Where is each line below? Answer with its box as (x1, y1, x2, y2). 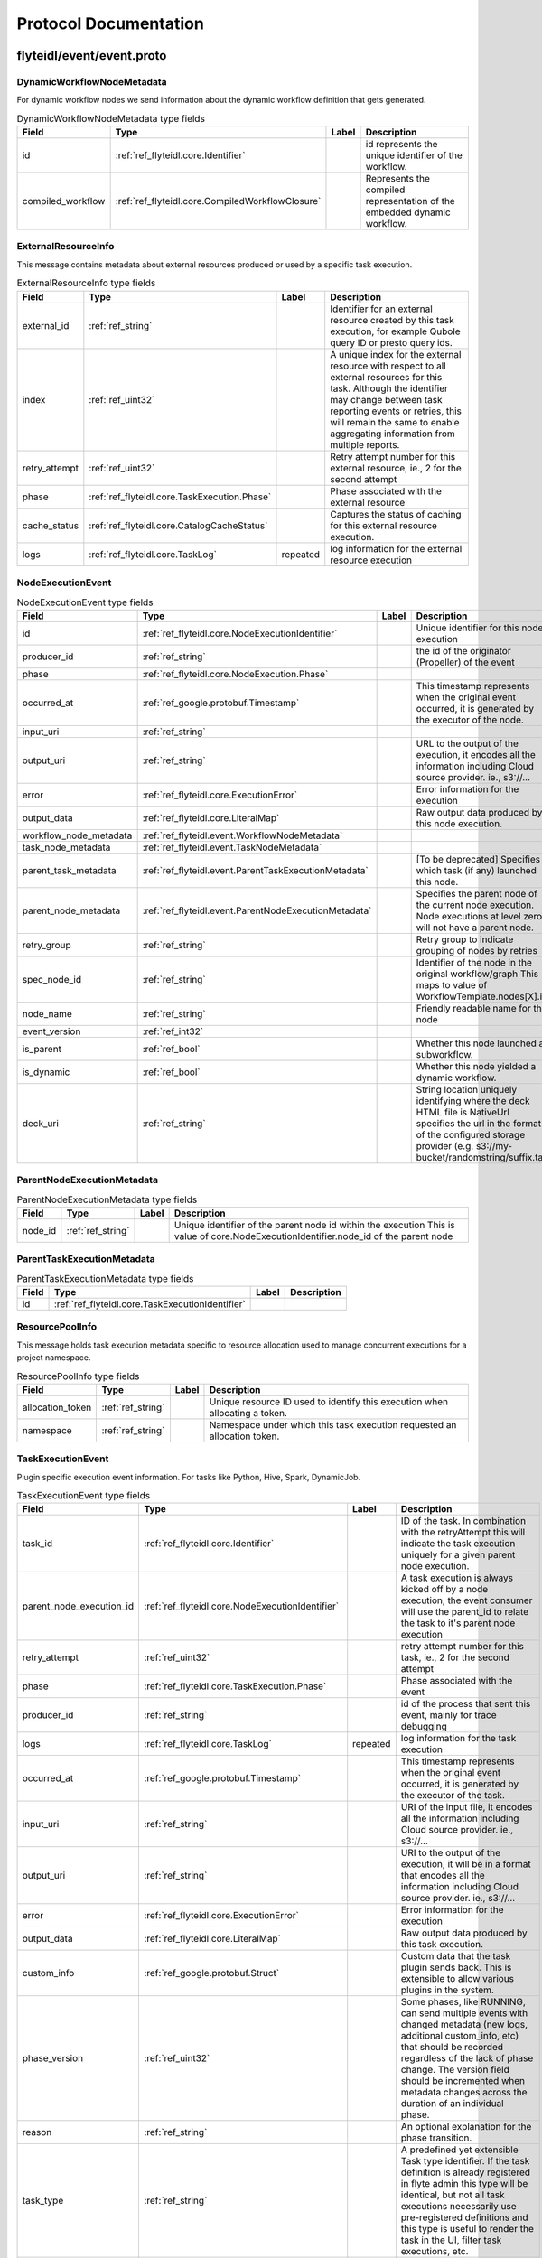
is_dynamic (22, 1066, 70, 1078)
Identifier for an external (330, 303, 433, 315)
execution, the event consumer (400, 1594, 533, 1607)
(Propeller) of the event (416, 656, 515, 668)
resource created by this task (330, 313, 455, 326)
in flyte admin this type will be (400, 2178, 528, 2190)
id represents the (365, 138, 438, 151)
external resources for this (330, 370, 443, 383)
